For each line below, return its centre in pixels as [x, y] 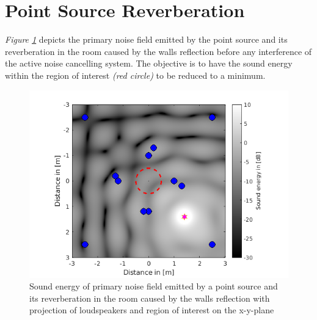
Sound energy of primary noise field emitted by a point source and [154, 286]
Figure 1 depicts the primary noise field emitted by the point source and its [146, 39]
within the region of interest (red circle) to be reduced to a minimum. [135, 75]
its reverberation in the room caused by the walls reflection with [150, 298]
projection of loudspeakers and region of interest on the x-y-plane [152, 310]
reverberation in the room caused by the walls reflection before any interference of [158, 51]
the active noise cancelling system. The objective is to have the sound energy [149, 63]
